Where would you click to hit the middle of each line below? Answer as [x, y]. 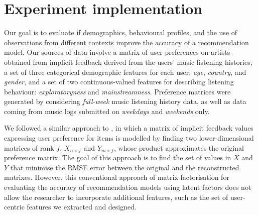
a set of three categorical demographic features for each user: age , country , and [125, 72]
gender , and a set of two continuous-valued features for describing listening [119, 82]
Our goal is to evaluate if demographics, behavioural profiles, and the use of [121, 32]
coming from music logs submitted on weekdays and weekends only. [107, 111]
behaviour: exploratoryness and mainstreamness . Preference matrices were [117, 91]
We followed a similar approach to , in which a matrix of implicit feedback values [129, 128]
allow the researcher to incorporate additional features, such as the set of [116, 197]
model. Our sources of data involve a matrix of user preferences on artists [117, 52]
